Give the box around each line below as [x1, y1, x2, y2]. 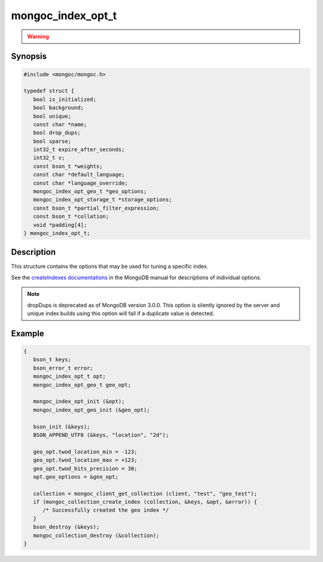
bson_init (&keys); [33, 423, 90, 430]
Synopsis [11, 51, 47, 62]
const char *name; [33, 121, 87, 128]
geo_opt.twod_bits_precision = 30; [33, 465, 138, 472]
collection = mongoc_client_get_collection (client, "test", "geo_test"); [33, 490, 257, 497]
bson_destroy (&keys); [33, 524, 100, 530]
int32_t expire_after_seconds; [33, 146, 125, 153]
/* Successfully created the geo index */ [42, 507, 169, 514]
